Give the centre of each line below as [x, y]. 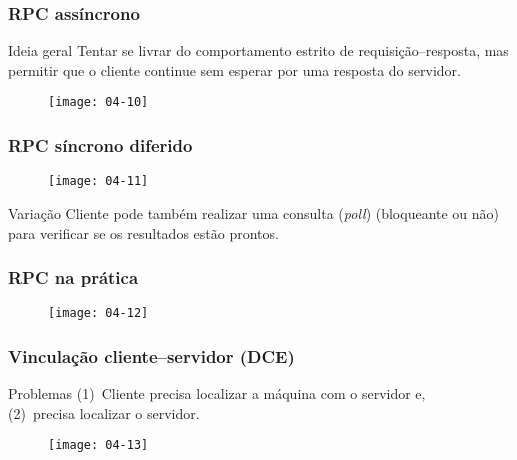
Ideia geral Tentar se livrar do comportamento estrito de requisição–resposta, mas [258, 50]
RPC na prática [73, 277]
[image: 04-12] [98, 313]
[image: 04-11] [98, 181]
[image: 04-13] [98, 445]
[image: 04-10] [98, 102]
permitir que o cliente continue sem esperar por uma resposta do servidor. [234, 69]
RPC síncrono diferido [100, 144]
